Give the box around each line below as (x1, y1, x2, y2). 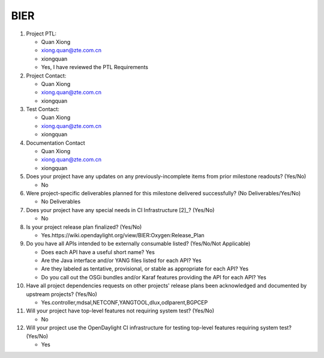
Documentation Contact (26, 139, 85, 147)
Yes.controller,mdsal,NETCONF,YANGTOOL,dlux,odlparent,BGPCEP (41, 299, 208, 306)
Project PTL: (26, 30, 57, 37)
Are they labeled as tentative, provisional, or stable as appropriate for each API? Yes (41, 265, 249, 273)
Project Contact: (26, 72, 67, 79)
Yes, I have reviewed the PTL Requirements (41, 64, 148, 71)
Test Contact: (26, 106, 60, 113)
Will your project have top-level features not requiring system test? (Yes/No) (26, 307, 215, 315)
